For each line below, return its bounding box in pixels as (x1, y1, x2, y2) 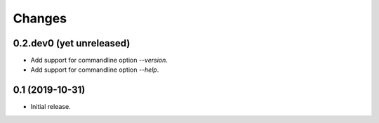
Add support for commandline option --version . (30, 56, 168, 65)
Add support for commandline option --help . (30, 65, 159, 74)
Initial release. (30, 103, 71, 111)
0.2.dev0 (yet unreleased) (13, 37, 131, 49)
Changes (13, 11, 67, 26)
